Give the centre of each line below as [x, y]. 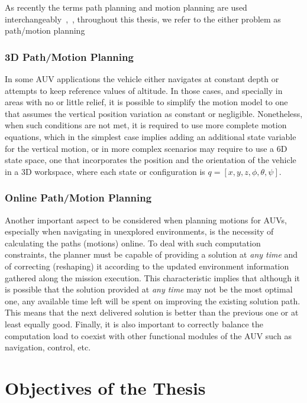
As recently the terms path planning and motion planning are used [126, 7]
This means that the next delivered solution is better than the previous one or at [152, 312]
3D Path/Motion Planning [69, 56]
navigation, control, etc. [48, 347]
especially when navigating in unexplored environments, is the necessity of [139, 231]
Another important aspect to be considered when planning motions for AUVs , [146, 220]
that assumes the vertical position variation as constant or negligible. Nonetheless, [154, 113]
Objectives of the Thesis [105, 387]
